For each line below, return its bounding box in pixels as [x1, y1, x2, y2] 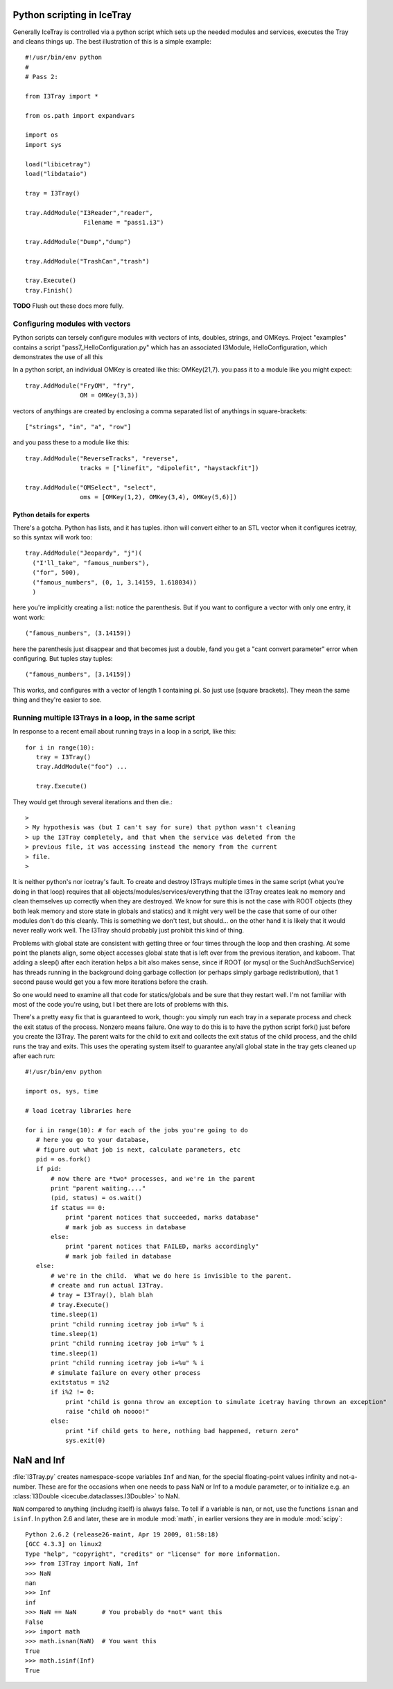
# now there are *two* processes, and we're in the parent [51, 1175, 256, 1182]
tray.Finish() [25, 286, 73, 294]
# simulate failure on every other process [51, 1369, 201, 1376]
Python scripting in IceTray [12, 9, 132, 21]
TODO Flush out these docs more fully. [12, 302, 124, 310]
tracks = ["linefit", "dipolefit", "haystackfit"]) [80, 465, 259, 472]
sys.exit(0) [64, 1437, 106, 1445]
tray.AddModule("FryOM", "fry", [25, 381, 135, 390]
